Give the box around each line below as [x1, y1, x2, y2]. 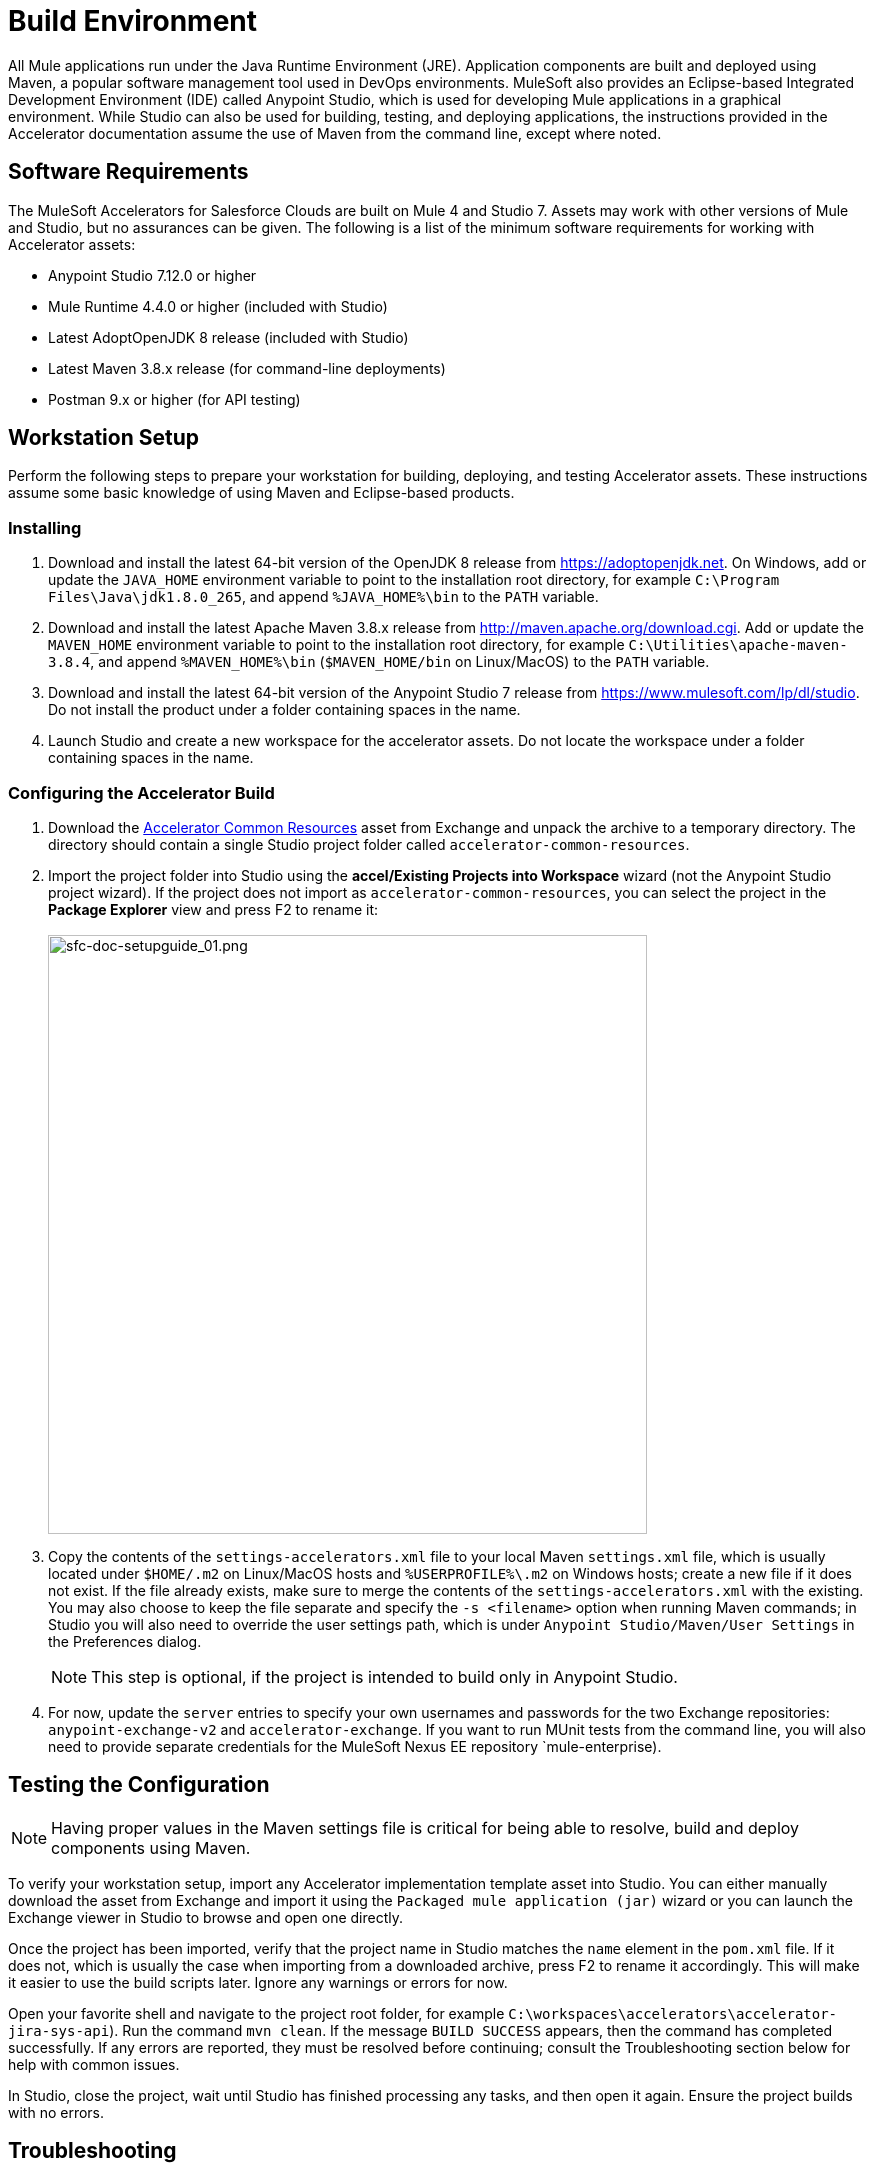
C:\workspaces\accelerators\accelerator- [508, 2005, 838, 2022]
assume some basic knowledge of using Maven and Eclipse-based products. [8, 484, 515, 502]
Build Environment [8, 4, 257, 38]
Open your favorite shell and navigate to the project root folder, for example [8, 2004, 505, 2022]
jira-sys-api [8, 2022, 110, 2039]
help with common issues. [8, 2055, 180, 2073]
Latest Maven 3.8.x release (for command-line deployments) [48, 359, 446, 377]
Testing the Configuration [8, 1772, 270, 1798]
